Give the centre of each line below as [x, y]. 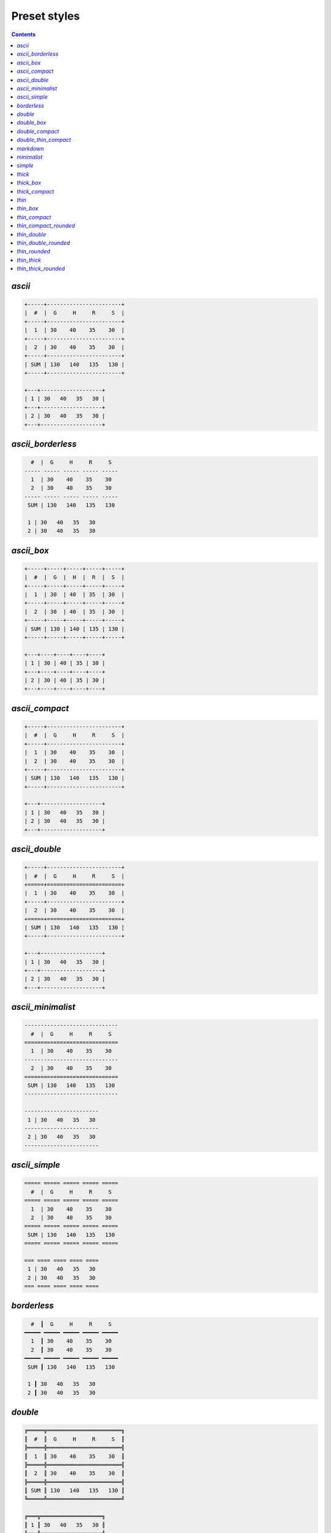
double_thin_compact [44, 140]
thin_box [28, 208]
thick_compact [36, 191]
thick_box [29, 183]
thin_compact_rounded [46, 226]
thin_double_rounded [44, 243]
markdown [30, 148]
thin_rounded [33, 251]
